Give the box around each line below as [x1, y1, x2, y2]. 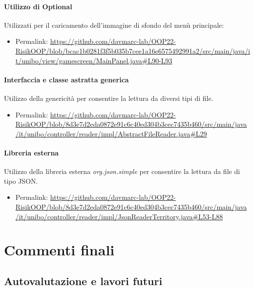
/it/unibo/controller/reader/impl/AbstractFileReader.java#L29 [15, 128, 207, 138]
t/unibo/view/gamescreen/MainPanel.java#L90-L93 [15, 55, 172, 65]
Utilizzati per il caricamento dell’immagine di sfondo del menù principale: [4, 19, 224, 30]
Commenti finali [4, 240, 115, 260]
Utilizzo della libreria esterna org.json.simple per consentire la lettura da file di [4, 166, 240, 176]
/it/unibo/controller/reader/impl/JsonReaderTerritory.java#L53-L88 [15, 211, 223, 221]
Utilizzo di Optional [4, 1, 72, 11]
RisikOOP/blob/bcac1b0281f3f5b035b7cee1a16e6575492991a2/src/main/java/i [15, 45, 250, 56]
